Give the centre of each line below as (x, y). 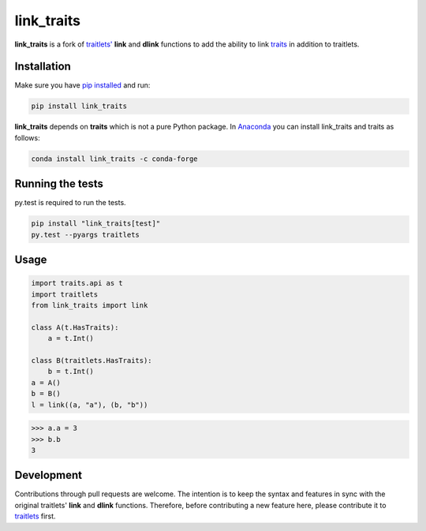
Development (49, 475)
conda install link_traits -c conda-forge (114, 159)
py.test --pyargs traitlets (85, 234)
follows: (27, 137)
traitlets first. (35, 516)
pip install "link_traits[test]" (96, 224)
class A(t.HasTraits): (75, 327)
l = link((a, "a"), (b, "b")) (90, 405)
